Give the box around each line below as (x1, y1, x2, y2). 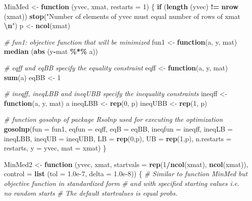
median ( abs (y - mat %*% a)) (4, 46, 98, 56)
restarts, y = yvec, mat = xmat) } (4, 143, 107, 153)
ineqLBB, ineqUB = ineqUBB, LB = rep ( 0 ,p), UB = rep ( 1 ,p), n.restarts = (4, 133, 232, 143)
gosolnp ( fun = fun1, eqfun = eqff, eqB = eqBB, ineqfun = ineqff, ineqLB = (4, 123, 233, 134)
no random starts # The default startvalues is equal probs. (4, 187, 178, 198)
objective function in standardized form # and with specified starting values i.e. (4, 178, 239, 188)
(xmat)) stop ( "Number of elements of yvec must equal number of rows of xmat (4, 11, 240, 21)
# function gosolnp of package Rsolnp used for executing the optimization (4, 114, 223, 124)
